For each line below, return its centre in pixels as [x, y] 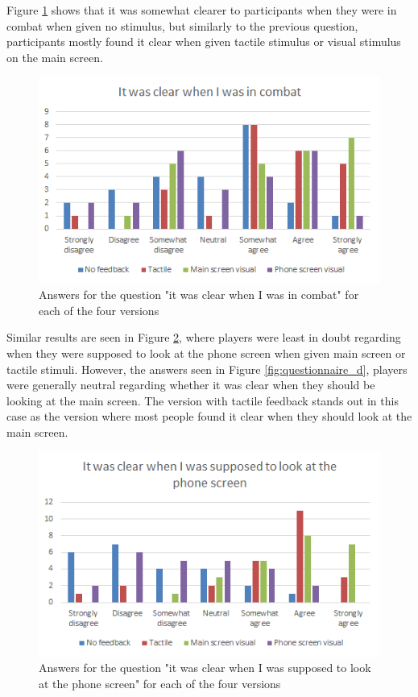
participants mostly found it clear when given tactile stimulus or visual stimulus [204, 41]
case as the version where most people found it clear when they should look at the [209, 416]
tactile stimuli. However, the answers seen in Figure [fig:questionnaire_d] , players [207, 369]
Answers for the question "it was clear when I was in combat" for [199, 295]
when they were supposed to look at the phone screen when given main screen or [206, 353]
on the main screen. [55, 57]
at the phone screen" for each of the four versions [160, 683]
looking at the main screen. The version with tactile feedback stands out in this [203, 400]
